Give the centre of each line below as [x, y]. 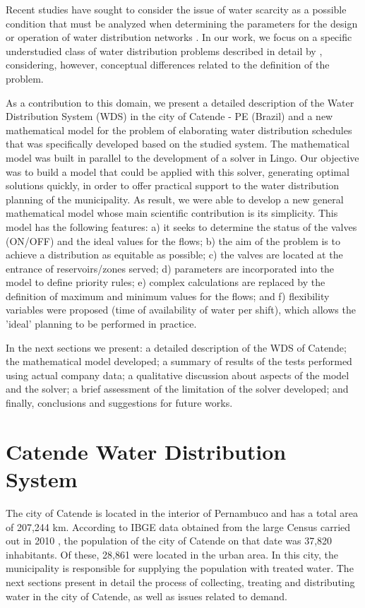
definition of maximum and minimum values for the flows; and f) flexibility [168, 296]
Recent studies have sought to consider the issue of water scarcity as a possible [176, 9]
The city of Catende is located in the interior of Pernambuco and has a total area [182, 512]
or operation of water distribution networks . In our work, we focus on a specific [179, 37]
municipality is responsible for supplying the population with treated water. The [180, 568]
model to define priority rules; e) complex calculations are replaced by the [166, 282]
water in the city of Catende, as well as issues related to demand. [147, 596]
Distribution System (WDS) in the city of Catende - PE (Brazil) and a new [169, 116]
